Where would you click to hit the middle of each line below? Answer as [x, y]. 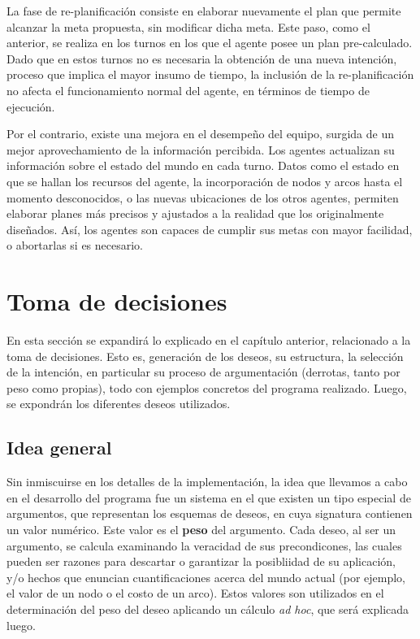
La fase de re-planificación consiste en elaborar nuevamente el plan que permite [204, 11]
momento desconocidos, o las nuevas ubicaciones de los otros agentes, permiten [203, 197]
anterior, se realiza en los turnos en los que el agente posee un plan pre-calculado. [210, 43]
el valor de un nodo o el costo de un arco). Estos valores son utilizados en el [195, 593]
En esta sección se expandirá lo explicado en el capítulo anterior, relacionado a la [209, 340]
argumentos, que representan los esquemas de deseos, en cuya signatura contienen [210, 513]
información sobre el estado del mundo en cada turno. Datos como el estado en [203, 165]
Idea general [59, 448]
